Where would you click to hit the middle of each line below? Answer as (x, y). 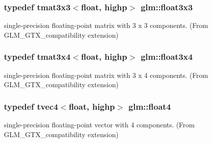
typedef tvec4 (31, 106)
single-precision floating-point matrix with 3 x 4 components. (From (106, 75)
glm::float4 (150, 106)
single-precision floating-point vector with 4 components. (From (99, 125)
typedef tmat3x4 (37, 57)
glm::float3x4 (167, 57)
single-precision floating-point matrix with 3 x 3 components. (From (106, 25)
